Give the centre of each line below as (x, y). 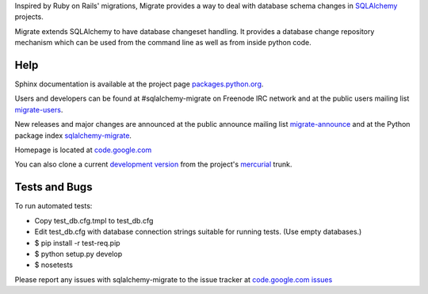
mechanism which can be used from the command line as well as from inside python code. (163, 43)
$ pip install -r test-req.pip (77, 242)
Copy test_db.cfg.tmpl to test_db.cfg (94, 220)
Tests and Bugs (53, 187)
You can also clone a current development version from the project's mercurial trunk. (153, 164)
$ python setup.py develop (78, 254)
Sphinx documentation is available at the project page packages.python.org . (139, 84)
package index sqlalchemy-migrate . (73, 136)
